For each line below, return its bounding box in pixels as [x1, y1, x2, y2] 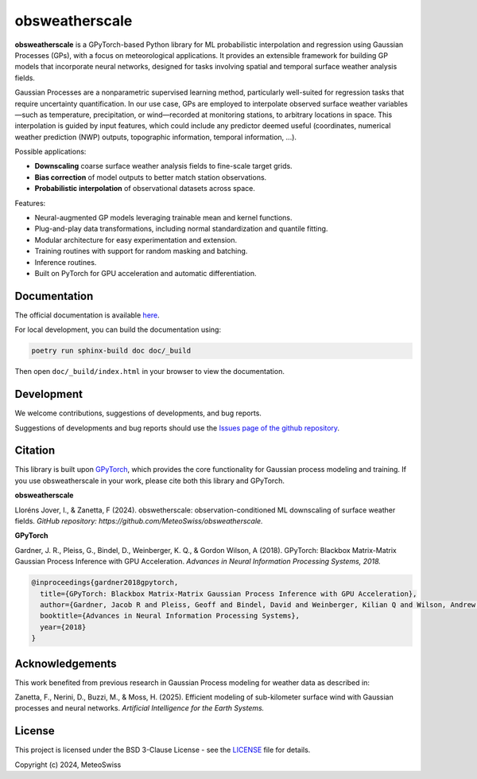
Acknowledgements [14, 656, 117, 670]
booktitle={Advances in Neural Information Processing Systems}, [40, 611, 301, 621]
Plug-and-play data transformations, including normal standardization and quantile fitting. [34, 224, 328, 234]
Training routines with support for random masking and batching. [34, 247, 248, 256]
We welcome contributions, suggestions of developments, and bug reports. [14, 408, 262, 418]
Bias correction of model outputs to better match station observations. [34, 172, 267, 182]
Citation [14, 444, 56, 458]
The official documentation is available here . [14, 310, 161, 320]
